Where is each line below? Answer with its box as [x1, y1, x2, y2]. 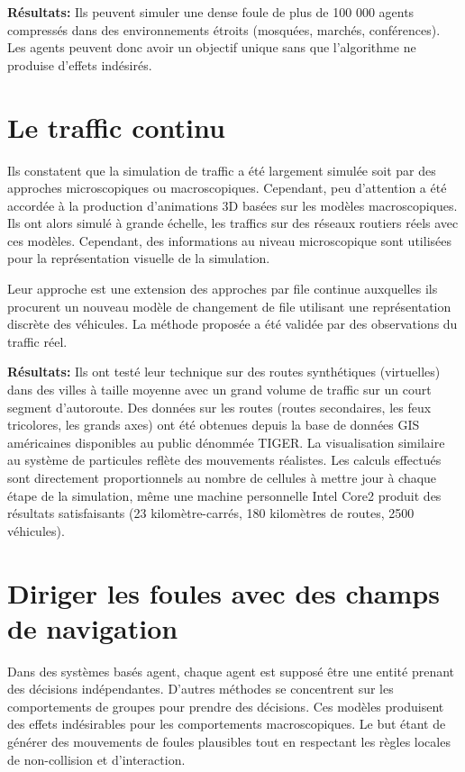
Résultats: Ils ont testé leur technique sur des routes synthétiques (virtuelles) [7, 362, 441, 381]
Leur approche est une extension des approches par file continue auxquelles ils [7, 279, 438, 298]
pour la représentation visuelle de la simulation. [7, 249, 270, 268]
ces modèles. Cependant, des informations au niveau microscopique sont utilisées [7, 231, 451, 250]
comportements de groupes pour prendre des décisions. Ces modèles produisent [7, 696, 444, 715]
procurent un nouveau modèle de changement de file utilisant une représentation [7, 296, 451, 315]
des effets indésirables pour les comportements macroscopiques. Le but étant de [7, 714, 446, 733]
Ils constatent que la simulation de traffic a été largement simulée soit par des [7, 160, 436, 179]
